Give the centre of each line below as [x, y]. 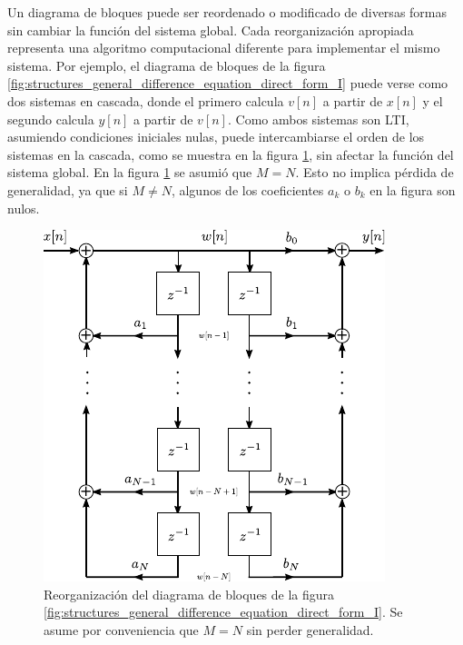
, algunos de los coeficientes [247, 189]
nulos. [24, 208]
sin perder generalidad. [310, 629]
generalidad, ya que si [68, 189]
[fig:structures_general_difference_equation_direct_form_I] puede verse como [228, 83]
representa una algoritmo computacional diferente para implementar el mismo [224, 48]
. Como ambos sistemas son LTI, [318, 119]
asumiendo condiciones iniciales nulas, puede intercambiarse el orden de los [216, 137]
